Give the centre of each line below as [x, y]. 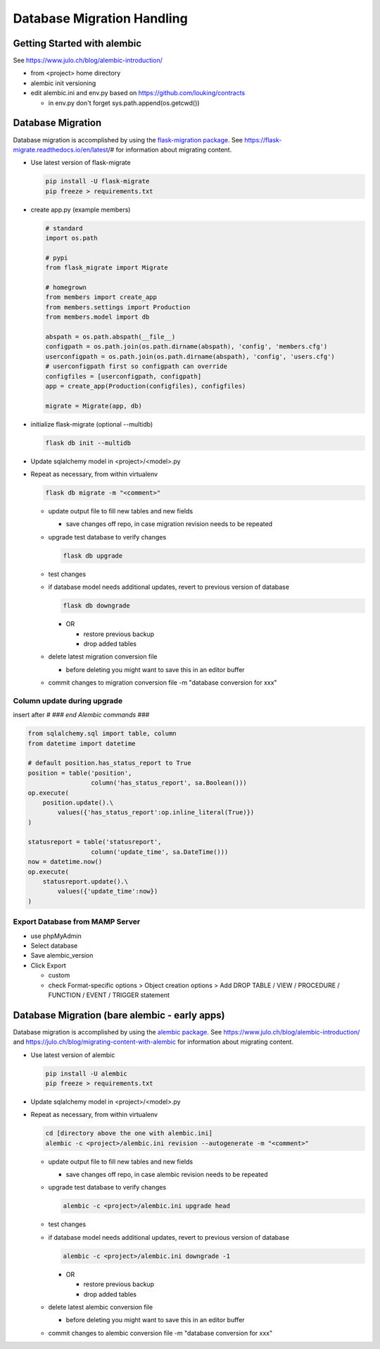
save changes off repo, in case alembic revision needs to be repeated [167, 1175]
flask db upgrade [93, 556]
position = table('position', [80, 773]
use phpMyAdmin [56, 936]
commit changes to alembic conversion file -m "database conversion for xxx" [160, 1333]
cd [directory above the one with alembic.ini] [129, 1133]
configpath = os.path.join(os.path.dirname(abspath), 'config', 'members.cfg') [186, 347]
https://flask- [263, 140]
